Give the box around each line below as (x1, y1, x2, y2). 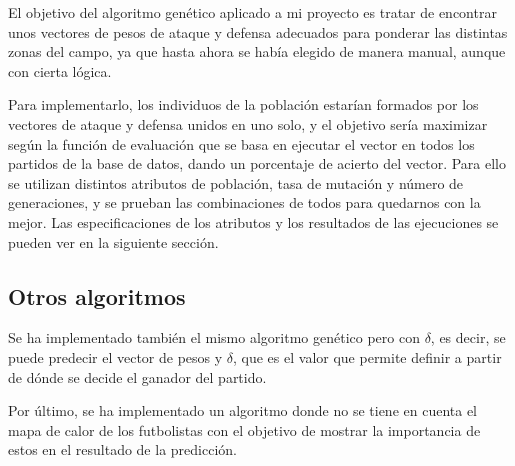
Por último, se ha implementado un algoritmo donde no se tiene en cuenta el (8, 400, 478, 421)
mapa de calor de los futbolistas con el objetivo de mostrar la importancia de (8, 419, 481, 440)
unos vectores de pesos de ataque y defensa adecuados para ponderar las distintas (8, 21, 508, 42)
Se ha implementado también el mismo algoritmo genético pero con (8, 327, 420, 348)
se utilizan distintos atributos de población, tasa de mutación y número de (8, 172, 464, 193)
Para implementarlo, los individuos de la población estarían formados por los (8, 94, 479, 115)
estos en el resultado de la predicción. (8, 439, 237, 460)
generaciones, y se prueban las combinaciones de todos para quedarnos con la (8, 192, 481, 213)
